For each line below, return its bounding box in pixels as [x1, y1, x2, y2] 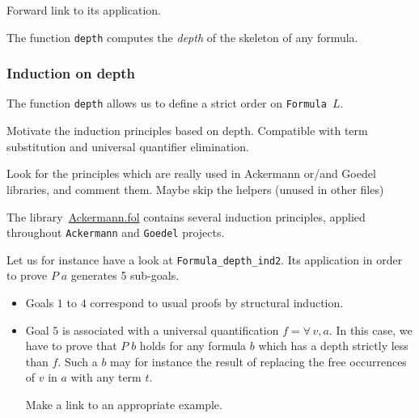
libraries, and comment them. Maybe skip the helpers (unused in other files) [6, 180, 384, 197]
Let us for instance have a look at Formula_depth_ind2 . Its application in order [6, 251, 403, 268]
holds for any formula [139, 337, 247, 354]
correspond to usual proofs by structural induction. [90, 294, 344, 310]
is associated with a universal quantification [62, 321, 279, 338]
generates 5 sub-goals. [70, 267, 180, 284]
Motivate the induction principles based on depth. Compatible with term [6, 122, 368, 139]
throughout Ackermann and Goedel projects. [6, 224, 225, 241]
